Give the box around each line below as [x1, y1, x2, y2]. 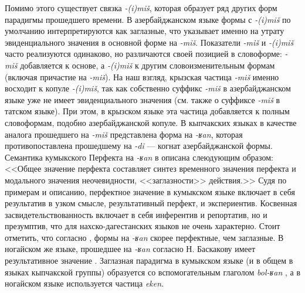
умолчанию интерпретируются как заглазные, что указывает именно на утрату [5, 25, 284, 37]
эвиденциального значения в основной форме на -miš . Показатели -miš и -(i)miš [5, 36, 294, 48]
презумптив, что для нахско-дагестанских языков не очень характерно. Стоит [5, 220, 280, 232]
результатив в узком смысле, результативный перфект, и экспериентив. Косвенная [5, 197, 297, 209]
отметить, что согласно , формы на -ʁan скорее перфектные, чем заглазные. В [5, 231, 284, 243]
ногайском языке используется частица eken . [5, 277, 164, 289]
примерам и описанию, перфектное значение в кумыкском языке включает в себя [5, 185, 295, 197]
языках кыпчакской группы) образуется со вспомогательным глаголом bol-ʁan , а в [5, 265, 301, 278]
